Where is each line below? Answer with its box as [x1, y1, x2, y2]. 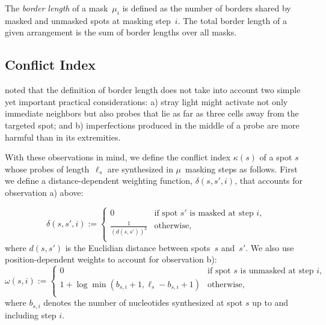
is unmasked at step [240, 266, 314, 275]
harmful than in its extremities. [5, 130, 121, 143]
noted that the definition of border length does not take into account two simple [5, 84, 301, 96]
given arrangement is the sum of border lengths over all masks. [5, 26, 237, 38]
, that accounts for [235, 174, 303, 187]
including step [5, 308, 57, 321]
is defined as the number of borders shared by [122, 2, 291, 14]
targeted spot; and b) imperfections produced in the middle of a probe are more [5, 118, 300, 131]
